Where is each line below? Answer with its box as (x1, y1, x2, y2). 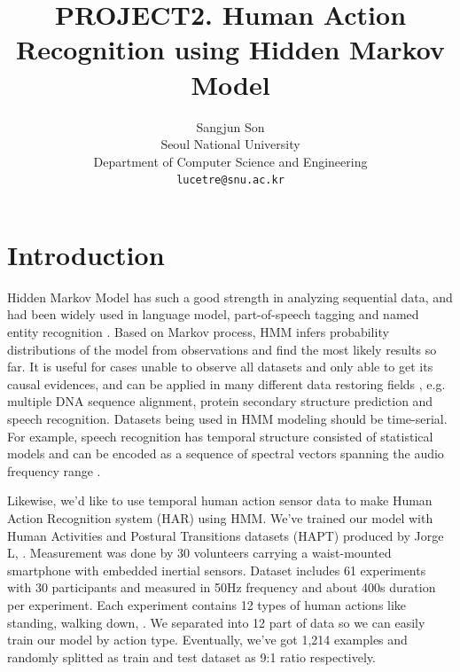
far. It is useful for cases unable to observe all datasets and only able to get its (7, 357, 433, 376)
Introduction (7, 236, 165, 272)
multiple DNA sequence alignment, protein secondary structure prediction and (7, 392, 433, 410)
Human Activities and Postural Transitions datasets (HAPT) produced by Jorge (7, 526, 444, 544)
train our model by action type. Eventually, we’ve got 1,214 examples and (7, 630, 408, 649)
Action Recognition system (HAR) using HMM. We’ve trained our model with (7, 509, 433, 527)
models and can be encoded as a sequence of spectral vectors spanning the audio (7, 444, 444, 463)
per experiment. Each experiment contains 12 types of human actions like (7, 595, 407, 613)
